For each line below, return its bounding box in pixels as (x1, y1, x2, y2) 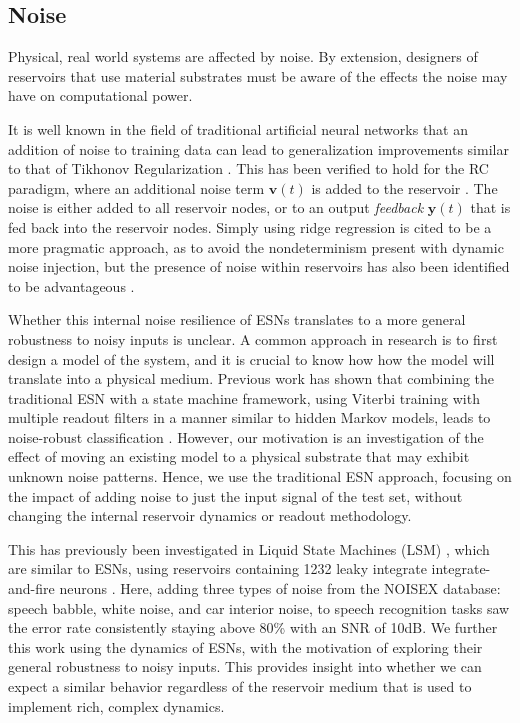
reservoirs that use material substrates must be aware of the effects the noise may (8, 65, 508, 86)
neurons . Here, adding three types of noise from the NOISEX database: (59, 578, 501, 599)
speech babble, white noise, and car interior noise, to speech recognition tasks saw (8, 597, 510, 618)
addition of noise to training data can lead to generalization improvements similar (8, 138, 509, 159)
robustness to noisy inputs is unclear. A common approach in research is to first (8, 328, 498, 349)
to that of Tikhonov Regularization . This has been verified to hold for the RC (8, 158, 489, 179)
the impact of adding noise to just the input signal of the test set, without (8, 485, 463, 506)
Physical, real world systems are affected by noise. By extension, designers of (8, 46, 478, 67)
